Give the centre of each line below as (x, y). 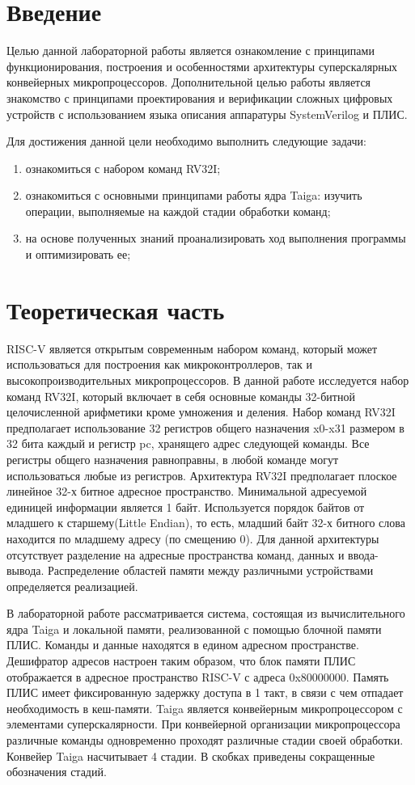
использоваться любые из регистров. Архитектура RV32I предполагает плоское (202, 475)
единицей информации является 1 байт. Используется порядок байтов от (186, 506)
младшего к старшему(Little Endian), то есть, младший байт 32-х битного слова (206, 523)
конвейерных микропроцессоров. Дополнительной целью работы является (189, 82)
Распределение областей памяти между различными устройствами (211, 570)
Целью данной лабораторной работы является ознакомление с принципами (191, 51)
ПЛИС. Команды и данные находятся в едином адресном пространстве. (183, 645)
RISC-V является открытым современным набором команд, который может (192, 348)
